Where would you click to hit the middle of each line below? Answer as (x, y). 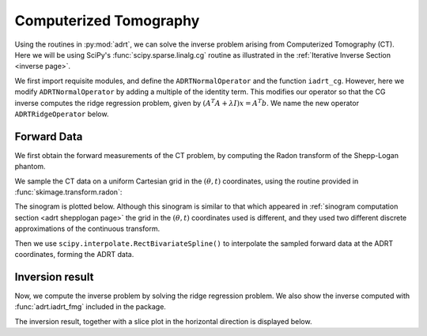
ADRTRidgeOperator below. (62, 114)
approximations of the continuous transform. (87, 228)
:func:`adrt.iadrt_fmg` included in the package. (90, 307)
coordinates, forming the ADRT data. (74, 254)
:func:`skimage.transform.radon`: (68, 192)
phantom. (30, 167)
